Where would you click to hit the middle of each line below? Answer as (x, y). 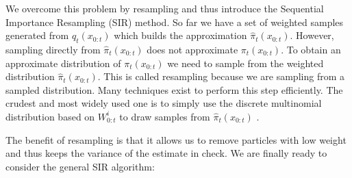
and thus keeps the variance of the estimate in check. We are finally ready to (166, 153)
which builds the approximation (180, 35)
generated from (37, 35)
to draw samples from (165, 116)
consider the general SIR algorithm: (80, 166)
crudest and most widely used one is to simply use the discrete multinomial (164, 103)
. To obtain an (311, 49)
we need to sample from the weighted (246, 63)
